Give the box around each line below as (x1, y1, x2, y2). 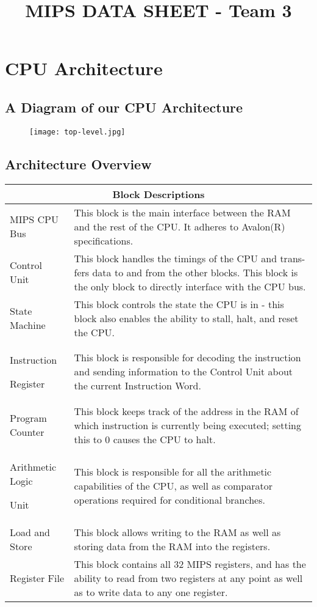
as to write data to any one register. (74, 584, 228, 599)
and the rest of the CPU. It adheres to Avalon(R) (74, 219, 285, 234)
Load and (10, 524, 51, 539)
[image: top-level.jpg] (29, 127, 126, 136)
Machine (10, 318, 46, 333)
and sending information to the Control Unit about (74, 364, 293, 379)
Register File (10, 570, 65, 585)
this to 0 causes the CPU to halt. (74, 432, 216, 446)
